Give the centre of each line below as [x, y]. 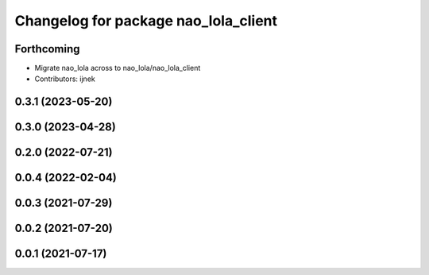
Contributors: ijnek [65, 79]
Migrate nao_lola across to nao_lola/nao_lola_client [118, 68]
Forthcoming [47, 49]
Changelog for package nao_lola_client [146, 21]
